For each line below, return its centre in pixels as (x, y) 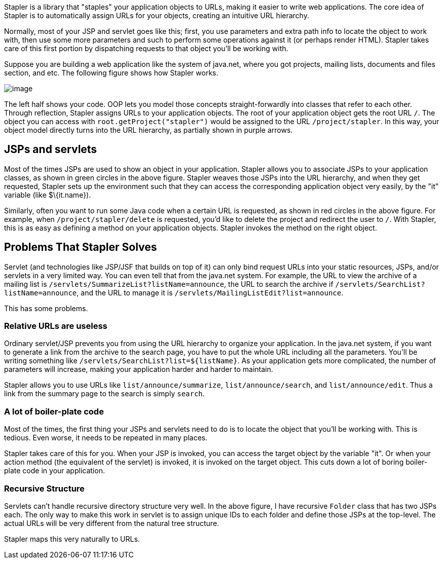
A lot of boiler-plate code (54, 411)
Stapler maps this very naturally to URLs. (72, 539)
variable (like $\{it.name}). (48, 195)
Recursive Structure (44, 488)
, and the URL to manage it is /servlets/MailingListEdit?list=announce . (210, 292)
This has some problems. (46, 308)
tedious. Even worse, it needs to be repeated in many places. (106, 438)
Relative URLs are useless (56, 326)
